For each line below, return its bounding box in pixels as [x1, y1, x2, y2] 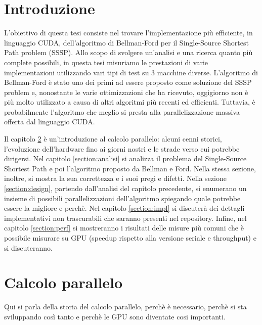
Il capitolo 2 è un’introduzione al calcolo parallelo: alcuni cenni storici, [4, 133, 222, 144]
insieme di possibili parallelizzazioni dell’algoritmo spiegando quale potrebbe [4, 193, 241, 203]
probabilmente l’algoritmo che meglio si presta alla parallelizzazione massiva [4, 106, 240, 117]
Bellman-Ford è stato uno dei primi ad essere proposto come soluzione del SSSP [4, 77, 252, 87]
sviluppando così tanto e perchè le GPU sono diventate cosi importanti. [4, 311, 226, 321]
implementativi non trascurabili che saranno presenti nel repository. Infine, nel [4, 212, 247, 223]
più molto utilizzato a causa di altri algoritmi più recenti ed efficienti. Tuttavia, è [4, 97, 255, 107]
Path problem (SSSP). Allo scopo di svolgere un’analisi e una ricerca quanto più [4, 47, 253, 58]
